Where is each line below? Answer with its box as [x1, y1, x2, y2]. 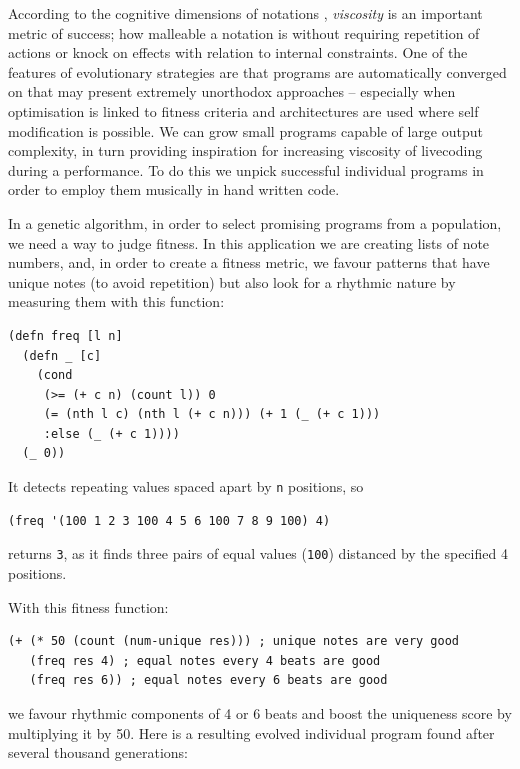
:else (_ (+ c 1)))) [43, 426, 180, 441]
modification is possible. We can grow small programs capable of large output [8, 120, 483, 141]
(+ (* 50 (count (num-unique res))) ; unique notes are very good [8, 634, 460, 649]
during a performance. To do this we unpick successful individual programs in [8, 159, 484, 180]
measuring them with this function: [8, 291, 225, 312]
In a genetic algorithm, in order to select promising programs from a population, [8, 212, 502, 233]
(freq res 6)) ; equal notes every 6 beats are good [29, 673, 388, 688]
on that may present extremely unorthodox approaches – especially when [8, 81, 456, 102]
